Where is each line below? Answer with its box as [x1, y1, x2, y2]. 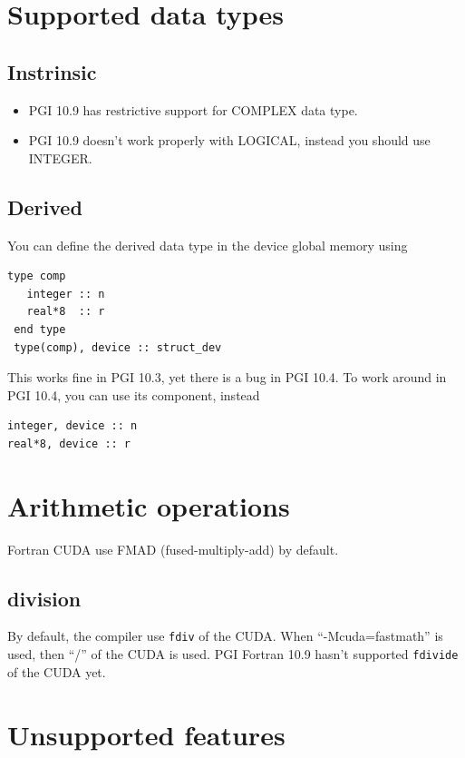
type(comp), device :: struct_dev [14, 340, 222, 354]
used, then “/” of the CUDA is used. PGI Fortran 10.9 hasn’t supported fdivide [7, 645, 459, 664]
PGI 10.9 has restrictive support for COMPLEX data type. [28, 100, 358, 119]
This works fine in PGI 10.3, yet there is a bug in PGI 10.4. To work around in [7, 368, 447, 387]
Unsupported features [7, 715, 286, 753]
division [7, 584, 82, 612]
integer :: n [26, 287, 105, 300]
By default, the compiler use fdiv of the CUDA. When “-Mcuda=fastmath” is [7, 626, 443, 645]
